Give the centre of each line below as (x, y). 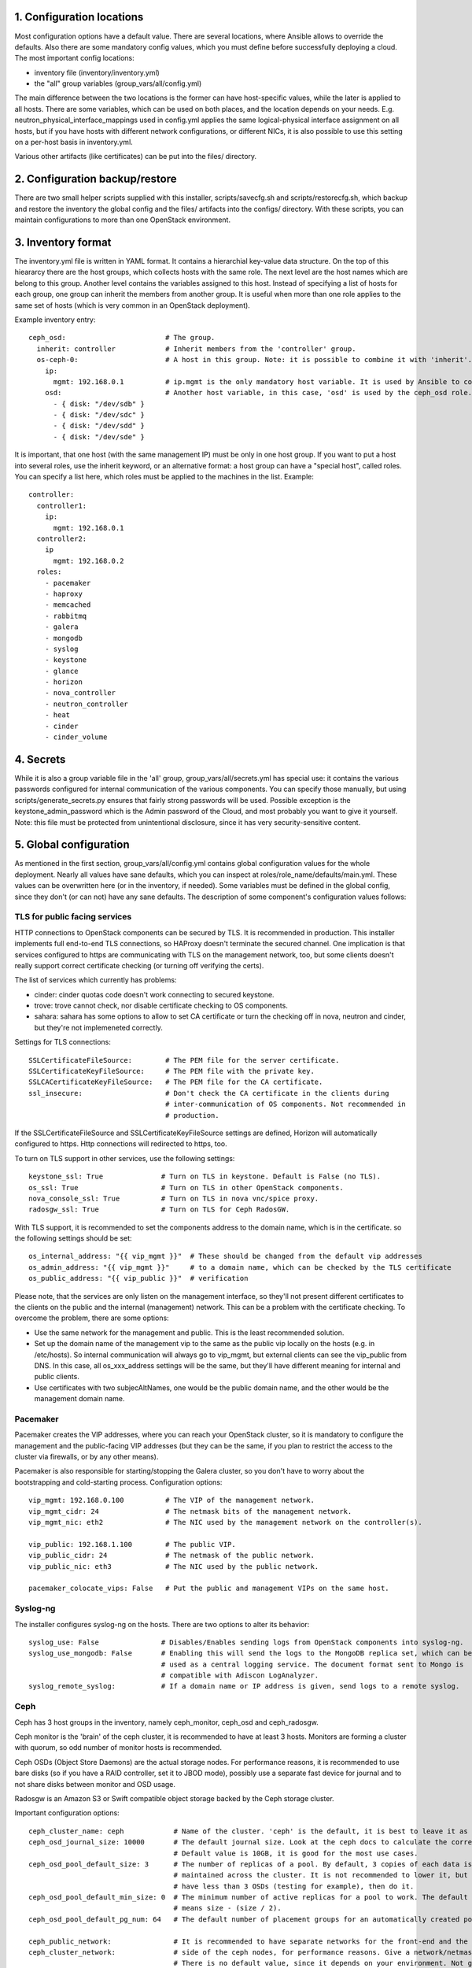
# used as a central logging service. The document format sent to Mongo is (312, 1664)
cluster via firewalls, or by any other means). (87, 1457)
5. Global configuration (72, 845)
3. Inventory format (63, 242)
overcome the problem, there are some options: (92, 1318)
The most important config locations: (74, 58)
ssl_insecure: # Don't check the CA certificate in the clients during (209, 1093)
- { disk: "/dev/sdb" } (99, 404)
